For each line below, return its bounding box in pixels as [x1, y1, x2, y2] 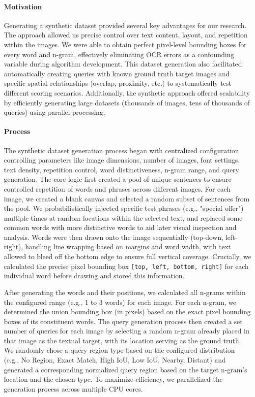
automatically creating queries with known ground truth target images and [4, 68, 230, 78]
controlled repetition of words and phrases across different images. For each [4, 183, 230, 194]
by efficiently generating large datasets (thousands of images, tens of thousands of [4, 97, 250, 107]
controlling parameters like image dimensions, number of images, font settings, [4, 155, 240, 165]
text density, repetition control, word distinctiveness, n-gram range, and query [4, 164, 239, 174]
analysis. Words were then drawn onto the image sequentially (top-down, [4, 232, 224, 242]
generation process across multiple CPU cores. [4, 383, 143, 394]
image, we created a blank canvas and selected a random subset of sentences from [4, 193, 250, 203]
